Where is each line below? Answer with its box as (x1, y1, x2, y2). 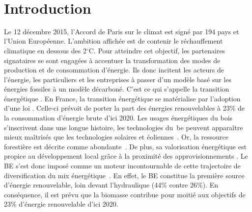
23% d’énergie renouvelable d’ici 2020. (4, 199, 118, 209)
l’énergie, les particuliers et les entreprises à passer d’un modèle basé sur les (4, 74, 231, 84)
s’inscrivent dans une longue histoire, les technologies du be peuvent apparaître (4, 122, 243, 132)
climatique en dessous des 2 (4, 45, 86, 55)
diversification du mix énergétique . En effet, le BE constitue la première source (4, 170, 245, 180)
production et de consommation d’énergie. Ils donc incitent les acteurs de (4, 65, 224, 75)
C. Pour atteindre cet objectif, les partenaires (88, 45, 225, 55)
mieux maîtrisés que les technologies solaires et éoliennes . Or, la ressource (4, 132, 228, 142)
